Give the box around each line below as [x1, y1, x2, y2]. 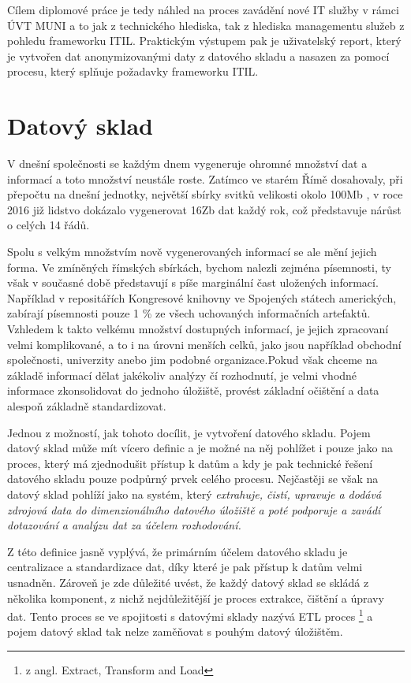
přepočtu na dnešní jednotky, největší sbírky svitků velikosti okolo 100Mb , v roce [7, 186, 403, 202]
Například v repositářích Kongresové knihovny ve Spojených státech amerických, [7, 289, 397, 306]
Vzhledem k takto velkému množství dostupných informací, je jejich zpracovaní [7, 321, 389, 337]
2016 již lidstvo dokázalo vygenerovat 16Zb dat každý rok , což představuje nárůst [7, 201, 402, 217]
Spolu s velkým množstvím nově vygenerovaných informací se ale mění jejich [7, 243, 377, 260]
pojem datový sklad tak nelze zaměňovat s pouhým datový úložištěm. [7, 623, 343, 640]
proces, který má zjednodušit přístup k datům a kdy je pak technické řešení [7, 455, 373, 471]
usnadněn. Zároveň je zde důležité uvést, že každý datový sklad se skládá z [7, 573, 369, 590]
